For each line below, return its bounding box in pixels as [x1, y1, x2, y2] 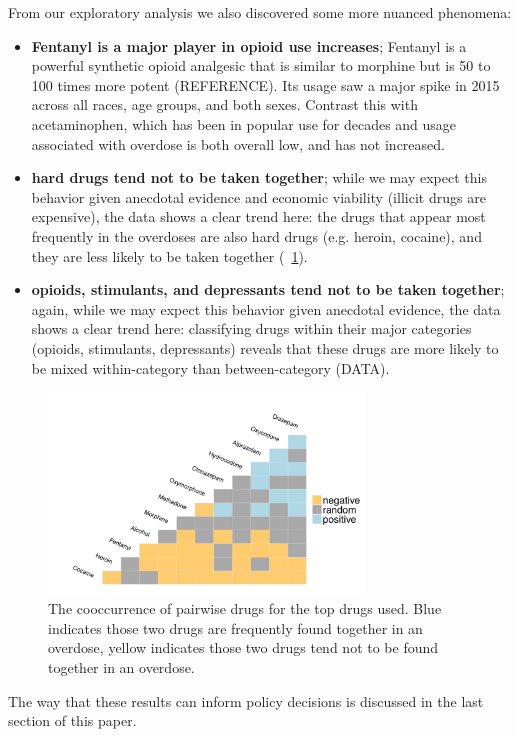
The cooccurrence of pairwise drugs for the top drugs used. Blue [48, 598, 442, 619]
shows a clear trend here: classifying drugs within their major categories [31, 318, 472, 339]
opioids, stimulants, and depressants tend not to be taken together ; [31, 279, 505, 300]
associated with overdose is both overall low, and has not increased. [31, 133, 445, 154]
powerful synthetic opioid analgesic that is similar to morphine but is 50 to [31, 55, 491, 76]
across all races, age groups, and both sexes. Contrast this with [31, 94, 418, 115]
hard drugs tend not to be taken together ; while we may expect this [31, 167, 487, 188]
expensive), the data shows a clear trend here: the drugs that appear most [31, 206, 486, 227]
